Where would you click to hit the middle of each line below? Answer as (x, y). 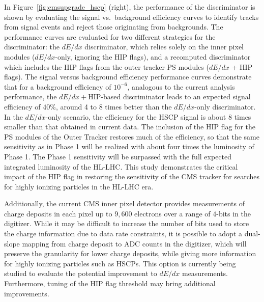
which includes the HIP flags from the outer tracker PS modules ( (107, 66)
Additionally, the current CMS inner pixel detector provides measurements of (124, 203)
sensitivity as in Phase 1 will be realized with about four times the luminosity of (129, 146)
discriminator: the (32, 47)
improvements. (27, 293)
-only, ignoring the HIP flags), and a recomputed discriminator (153, 56)
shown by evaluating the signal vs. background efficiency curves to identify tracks (131, 17)
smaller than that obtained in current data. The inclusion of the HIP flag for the (130, 127)
